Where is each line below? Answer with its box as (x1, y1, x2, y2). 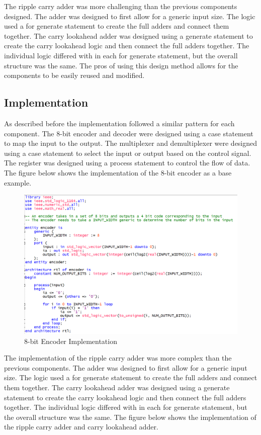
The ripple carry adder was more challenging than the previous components (4, 1, 237, 11)
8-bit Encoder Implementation (24, 335, 117, 346)
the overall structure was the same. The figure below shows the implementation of (4, 411, 256, 422)
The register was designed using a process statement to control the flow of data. (4, 157, 250, 168)
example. (4, 177, 32, 188)
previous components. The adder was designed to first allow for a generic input (4, 362, 247, 373)
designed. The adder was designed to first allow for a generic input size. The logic (4, 11, 255, 21)
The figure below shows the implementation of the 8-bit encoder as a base (4, 167, 232, 178)
